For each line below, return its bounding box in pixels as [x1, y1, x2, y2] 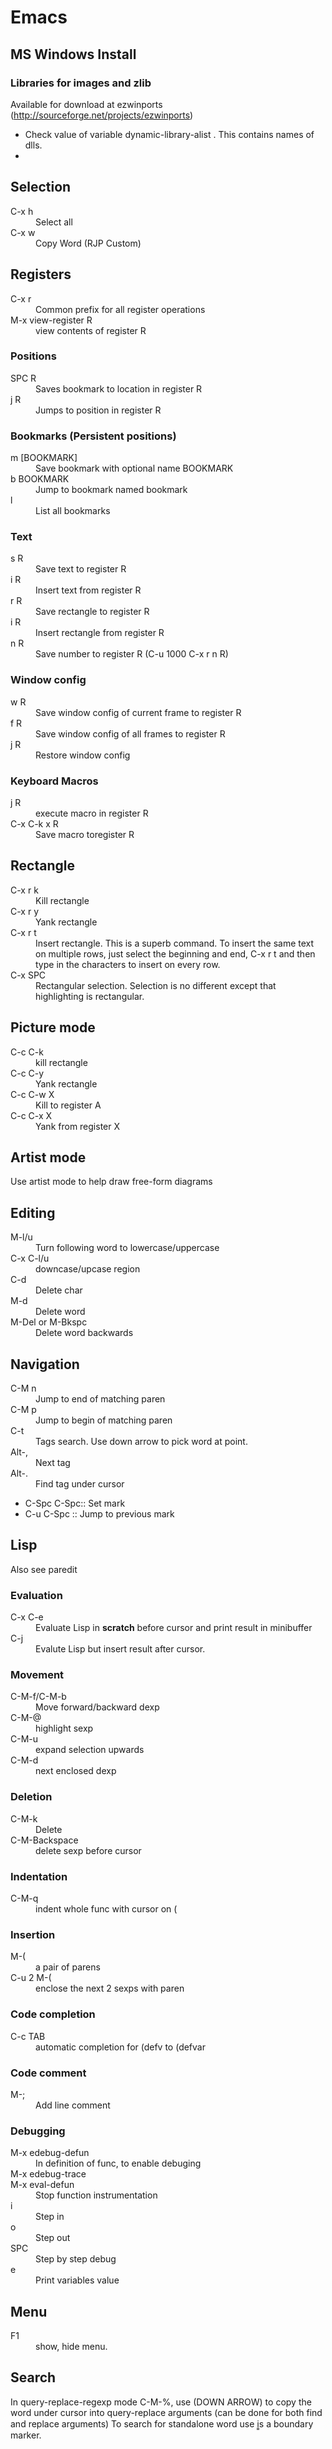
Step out [35, 2232, 71, 2244]
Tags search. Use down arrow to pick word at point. [35, 1436, 248, 1448]
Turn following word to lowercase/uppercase [35, 1242, 220, 1254]
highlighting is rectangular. [35, 990, 145, 1002]
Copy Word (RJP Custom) [35, 237, 142, 249]
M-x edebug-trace [10, 2168, 87, 2180]
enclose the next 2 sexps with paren [35, 1982, 185, 1995]
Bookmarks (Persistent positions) [10, 429, 177, 443]
